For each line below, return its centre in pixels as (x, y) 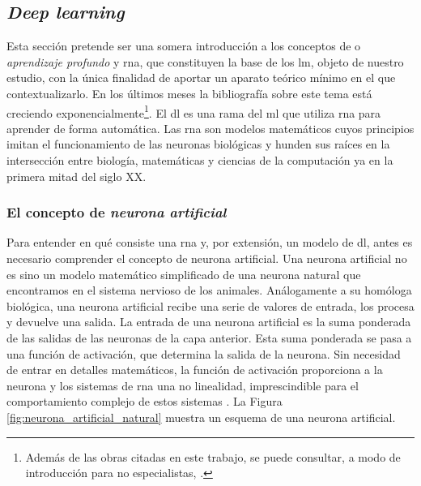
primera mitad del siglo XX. (77, 176)
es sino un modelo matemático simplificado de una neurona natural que (184, 274)
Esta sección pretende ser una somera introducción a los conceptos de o (184, 46)
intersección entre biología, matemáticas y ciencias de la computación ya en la (200, 160)
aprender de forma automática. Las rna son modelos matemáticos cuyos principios (210, 128)
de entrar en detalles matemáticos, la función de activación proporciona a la (195, 370)
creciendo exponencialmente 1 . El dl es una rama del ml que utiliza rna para (194, 111)
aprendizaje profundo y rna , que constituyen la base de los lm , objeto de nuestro (205, 61)
